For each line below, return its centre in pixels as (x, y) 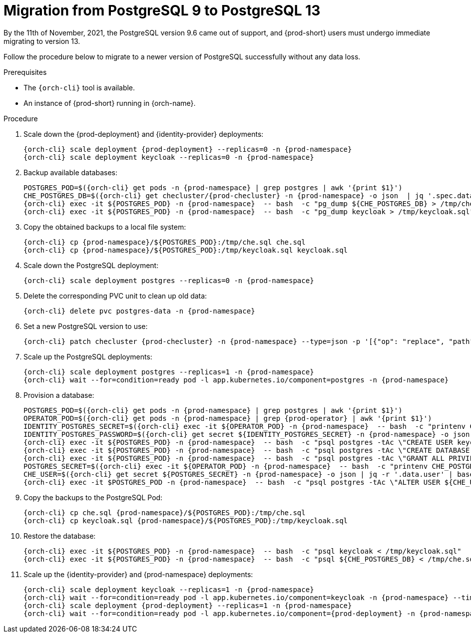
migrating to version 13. (42, 41)
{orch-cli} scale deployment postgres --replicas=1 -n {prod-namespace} (169, 372)
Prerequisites (25, 72)
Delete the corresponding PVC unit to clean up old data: (115, 296)
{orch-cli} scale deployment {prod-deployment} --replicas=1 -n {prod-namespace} (188, 605)
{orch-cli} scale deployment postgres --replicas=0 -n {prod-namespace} (169, 280)
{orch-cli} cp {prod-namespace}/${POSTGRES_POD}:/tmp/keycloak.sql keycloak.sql (186, 250)
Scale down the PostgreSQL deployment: (91, 265)
